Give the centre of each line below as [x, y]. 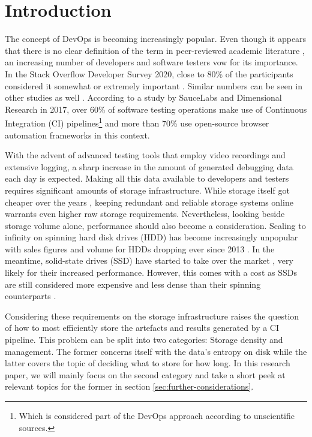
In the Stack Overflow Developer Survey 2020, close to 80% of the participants [149, 73]
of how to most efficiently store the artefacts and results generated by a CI [142, 328]
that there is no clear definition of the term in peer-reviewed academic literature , [155, 50]
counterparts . [31, 296]
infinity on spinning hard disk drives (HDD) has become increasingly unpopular [151, 237]
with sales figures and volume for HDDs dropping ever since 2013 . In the [140, 248]
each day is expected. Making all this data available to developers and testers [147, 178]
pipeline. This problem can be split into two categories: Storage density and [144, 340]
